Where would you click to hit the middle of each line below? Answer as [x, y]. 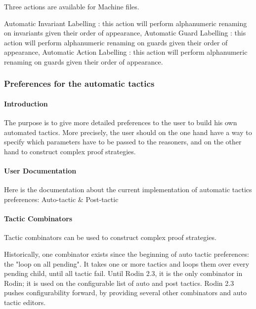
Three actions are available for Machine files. [72, 6]
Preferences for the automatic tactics [79, 84]
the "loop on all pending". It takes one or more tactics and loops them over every [127, 263]
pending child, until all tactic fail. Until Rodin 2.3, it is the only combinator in [123, 273]
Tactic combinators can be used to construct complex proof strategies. [110, 237]
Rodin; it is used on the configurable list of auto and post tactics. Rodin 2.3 [119, 283]
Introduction [26, 103]
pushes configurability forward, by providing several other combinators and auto [126, 292]
